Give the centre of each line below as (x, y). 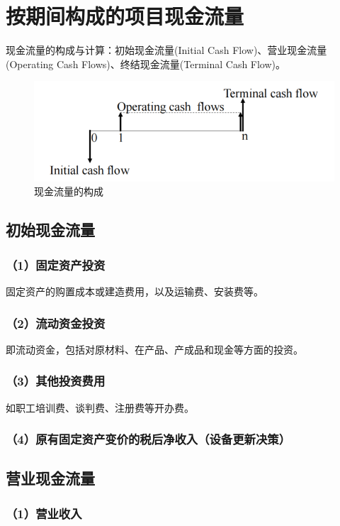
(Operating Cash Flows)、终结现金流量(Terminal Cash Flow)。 (146, 64)
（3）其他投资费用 (56, 381)
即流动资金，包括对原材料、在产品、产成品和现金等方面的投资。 (154, 349)
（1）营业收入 (44, 513)
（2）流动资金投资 (56, 323)
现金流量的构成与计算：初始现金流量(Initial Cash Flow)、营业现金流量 (166, 50)
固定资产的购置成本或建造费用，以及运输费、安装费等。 (135, 291)
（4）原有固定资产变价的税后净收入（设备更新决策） (148, 439)
